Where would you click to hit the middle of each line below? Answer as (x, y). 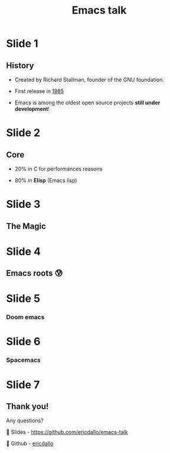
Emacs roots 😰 (35, 273)
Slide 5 (23, 299)
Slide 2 (23, 133)
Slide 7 (23, 385)
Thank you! (27, 406)
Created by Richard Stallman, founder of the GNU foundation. (89, 80)
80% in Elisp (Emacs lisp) (46, 180)
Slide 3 (23, 204)
